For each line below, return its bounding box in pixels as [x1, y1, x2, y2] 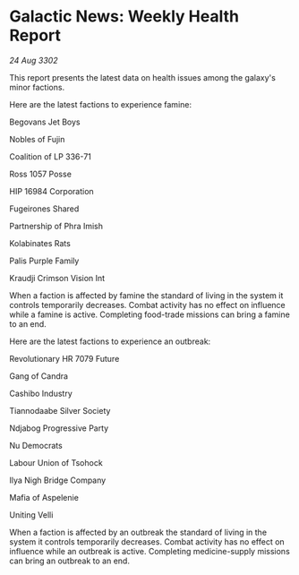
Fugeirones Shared [9, 203, 80, 214]
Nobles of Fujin [9, 133, 65, 144]
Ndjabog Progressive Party [9, 423, 109, 433]
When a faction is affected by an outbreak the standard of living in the [9, 527, 267, 537]
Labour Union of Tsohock [9, 457, 103, 468]
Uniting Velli [9, 509, 54, 520]
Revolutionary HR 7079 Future [9, 353, 120, 364]
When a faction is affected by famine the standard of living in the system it [9, 289, 284, 301]
